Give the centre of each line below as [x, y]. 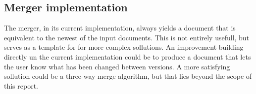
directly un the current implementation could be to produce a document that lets [128, 56]
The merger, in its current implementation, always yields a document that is [120, 28]
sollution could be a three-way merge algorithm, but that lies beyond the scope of [128, 76]
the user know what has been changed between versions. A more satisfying [117, 66]
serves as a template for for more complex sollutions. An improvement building [124, 47]
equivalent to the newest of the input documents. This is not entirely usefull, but [127, 37]
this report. [21, 85]
